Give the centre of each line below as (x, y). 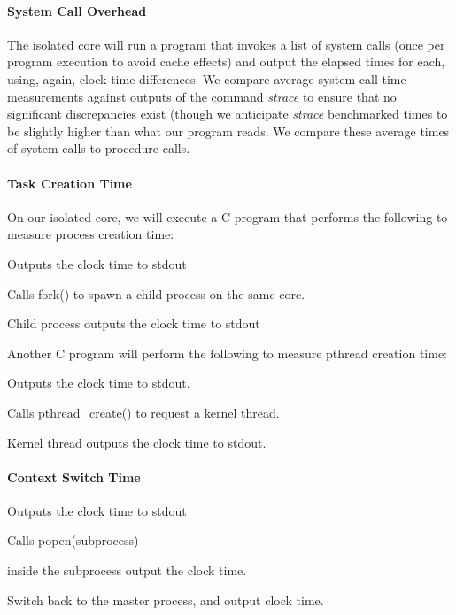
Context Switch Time (74, 477)
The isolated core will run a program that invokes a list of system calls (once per (226, 44)
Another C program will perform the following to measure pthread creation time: (228, 353)
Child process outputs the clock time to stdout (134, 323)
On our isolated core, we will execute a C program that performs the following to (228, 216)
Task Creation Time (70, 183)
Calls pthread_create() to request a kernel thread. (143, 412)
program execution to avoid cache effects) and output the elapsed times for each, (226, 61)
